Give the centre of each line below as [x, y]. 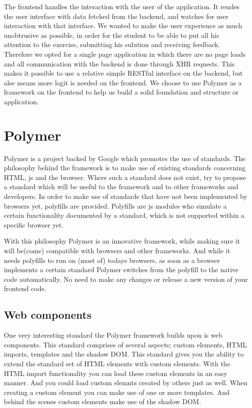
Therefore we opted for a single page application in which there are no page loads [125, 54]
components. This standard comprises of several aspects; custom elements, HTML [126, 344]
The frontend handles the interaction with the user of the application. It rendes [122, 6]
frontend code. [25, 288]
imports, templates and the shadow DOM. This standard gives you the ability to [124, 354]
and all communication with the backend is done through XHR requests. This [119, 63]
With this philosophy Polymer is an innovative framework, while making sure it [122, 241]
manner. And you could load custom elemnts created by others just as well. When [126, 383]
